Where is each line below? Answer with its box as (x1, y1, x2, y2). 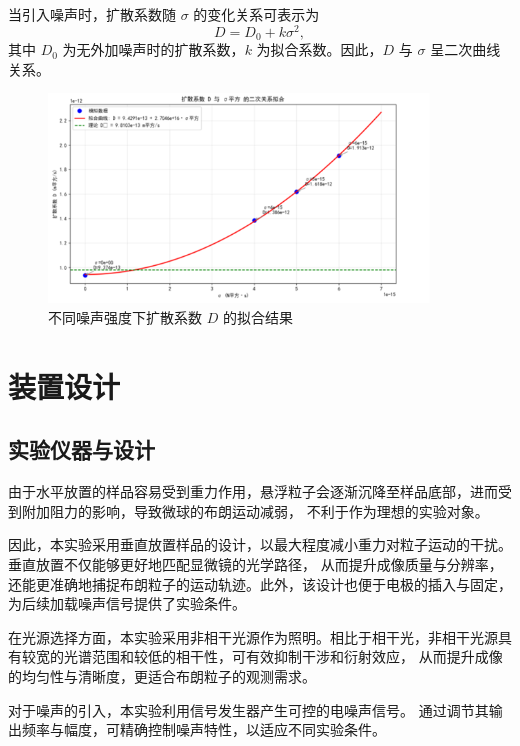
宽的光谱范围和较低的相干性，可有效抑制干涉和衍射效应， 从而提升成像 (35, 646, 503, 667)
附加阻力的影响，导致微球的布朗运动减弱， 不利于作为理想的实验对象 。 (21, 500, 489, 521)
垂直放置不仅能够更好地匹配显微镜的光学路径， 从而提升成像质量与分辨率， (8, 553, 503, 574)
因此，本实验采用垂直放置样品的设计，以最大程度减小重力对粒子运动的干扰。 (8, 534, 512, 555)
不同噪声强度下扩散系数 (48, 306, 202, 327)
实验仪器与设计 (8, 434, 155, 465)
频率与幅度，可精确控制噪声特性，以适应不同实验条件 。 (21, 719, 386, 740)
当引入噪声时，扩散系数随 (8, 4, 176, 24)
